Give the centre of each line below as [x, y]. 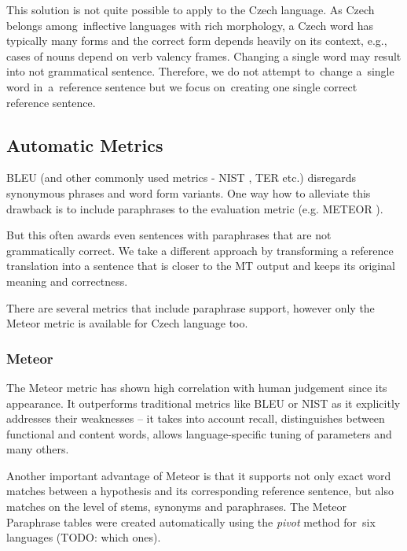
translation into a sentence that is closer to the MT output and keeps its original [201, 266]
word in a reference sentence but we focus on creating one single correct [182, 86]
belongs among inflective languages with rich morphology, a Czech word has [190, 25]
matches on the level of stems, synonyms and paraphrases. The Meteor [177, 507]
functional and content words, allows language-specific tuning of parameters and [199, 433]
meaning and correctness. [67, 281]
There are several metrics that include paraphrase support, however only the [191, 307]
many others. [38, 449]
